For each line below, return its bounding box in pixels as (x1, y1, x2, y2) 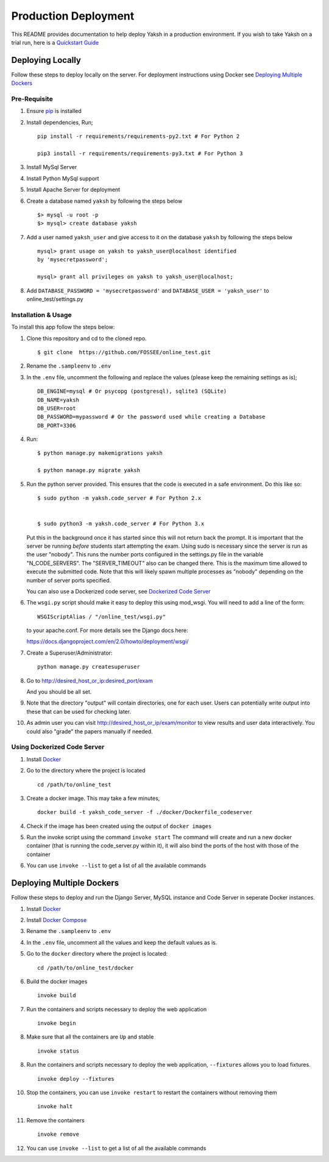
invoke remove (37, 1131, 79, 1138)
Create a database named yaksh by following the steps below (26, 197, 183, 205)
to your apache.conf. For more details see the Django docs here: (26, 626, 188, 634)
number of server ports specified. (26, 576, 111, 584)
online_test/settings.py (26, 296, 83, 303)
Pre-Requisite (11, 95, 53, 103)
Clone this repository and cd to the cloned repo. (26, 335, 147, 342)
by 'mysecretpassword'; (37, 256, 108, 263)
